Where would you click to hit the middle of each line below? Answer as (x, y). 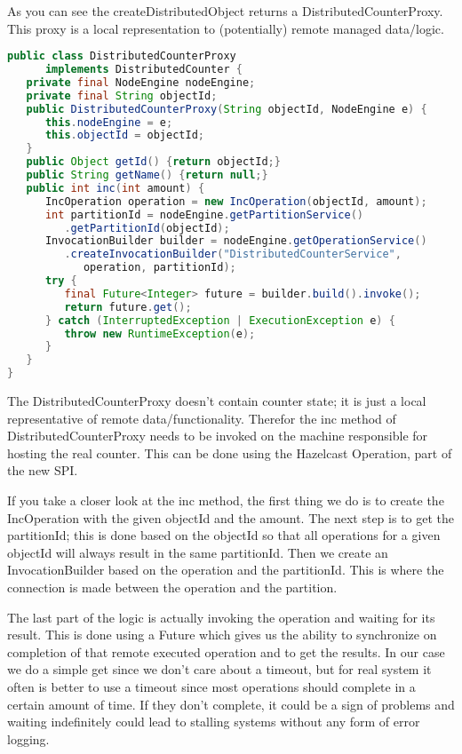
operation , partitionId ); (159, 268)
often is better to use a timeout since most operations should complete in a (211, 686)
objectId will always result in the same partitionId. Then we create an (198, 552)
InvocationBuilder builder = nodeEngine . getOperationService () (236, 241)
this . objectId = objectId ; (124, 135)
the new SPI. (43, 470)
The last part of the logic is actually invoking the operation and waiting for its (221, 617)
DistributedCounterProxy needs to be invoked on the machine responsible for (218, 436)
